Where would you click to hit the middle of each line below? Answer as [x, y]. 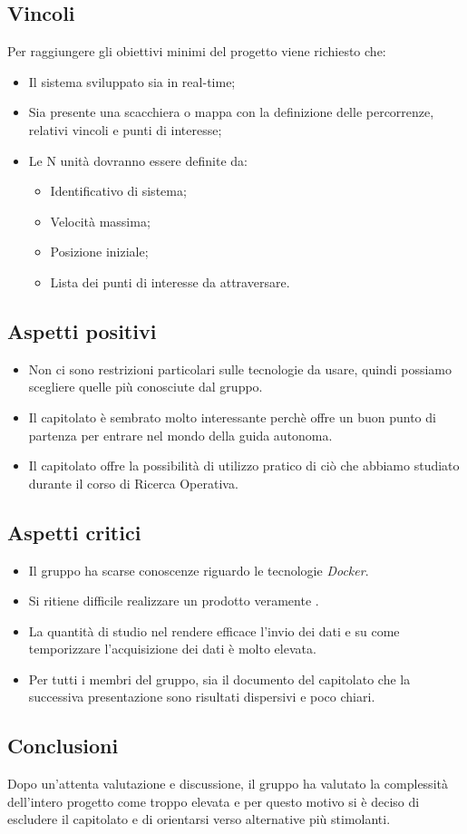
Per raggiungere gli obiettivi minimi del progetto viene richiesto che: [197, 51]
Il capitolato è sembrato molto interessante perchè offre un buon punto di [232, 417]
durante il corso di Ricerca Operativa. [133, 483]
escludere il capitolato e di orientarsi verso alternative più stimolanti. [199, 819]
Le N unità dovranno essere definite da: [138, 160]
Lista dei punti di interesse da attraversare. [170, 281]
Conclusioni [63, 746]
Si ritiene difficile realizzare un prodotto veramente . [174, 601]
